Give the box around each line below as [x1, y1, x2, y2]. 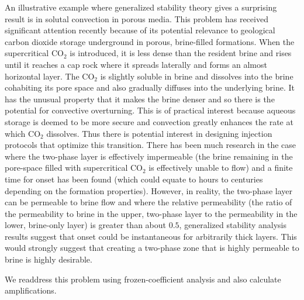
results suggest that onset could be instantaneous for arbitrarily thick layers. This [5, 230, 297, 242]
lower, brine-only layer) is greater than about [5, 219, 167, 231]
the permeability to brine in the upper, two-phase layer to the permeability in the [5, 207, 298, 219]
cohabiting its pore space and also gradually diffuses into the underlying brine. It [5, 81, 295, 94]
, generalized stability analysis [179, 219, 287, 231]
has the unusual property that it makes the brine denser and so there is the [5, 92, 275, 105]
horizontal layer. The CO [5, 70, 95, 82]
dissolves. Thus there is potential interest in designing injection [46, 127, 272, 139]
